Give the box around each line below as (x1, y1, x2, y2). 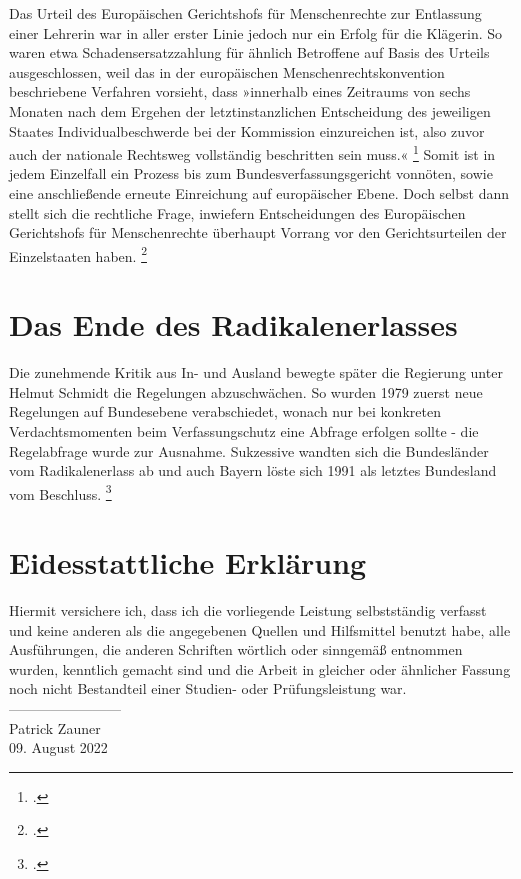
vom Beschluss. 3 (9, 480, 112, 504)
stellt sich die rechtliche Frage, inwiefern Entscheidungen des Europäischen (9, 202, 466, 223)
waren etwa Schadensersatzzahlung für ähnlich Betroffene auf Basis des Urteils (9, 42, 490, 63)
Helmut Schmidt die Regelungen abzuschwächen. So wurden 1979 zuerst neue (9, 381, 483, 402)
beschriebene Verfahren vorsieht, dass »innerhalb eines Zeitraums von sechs (9, 81, 471, 102)
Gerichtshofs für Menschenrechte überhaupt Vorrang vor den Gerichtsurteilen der (9, 222, 507, 243)
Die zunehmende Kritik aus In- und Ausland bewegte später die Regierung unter (9, 362, 503, 383)
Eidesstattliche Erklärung (9, 542, 367, 583)
